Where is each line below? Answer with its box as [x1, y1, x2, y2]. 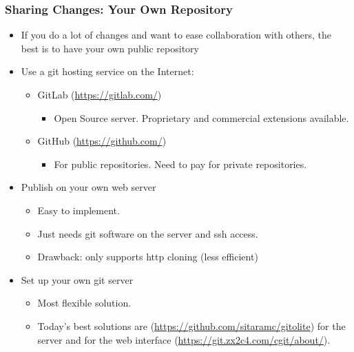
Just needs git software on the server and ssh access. [37, 226, 258, 240]
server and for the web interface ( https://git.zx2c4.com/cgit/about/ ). [37, 332, 331, 346]
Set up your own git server [21, 272, 134, 287]
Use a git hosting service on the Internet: [21, 64, 194, 79]
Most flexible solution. [37, 296, 132, 310]
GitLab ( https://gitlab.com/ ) [37, 87, 162, 101]
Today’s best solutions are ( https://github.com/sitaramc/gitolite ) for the [37, 318, 346, 333]
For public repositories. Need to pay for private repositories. [54, 156, 307, 171]
